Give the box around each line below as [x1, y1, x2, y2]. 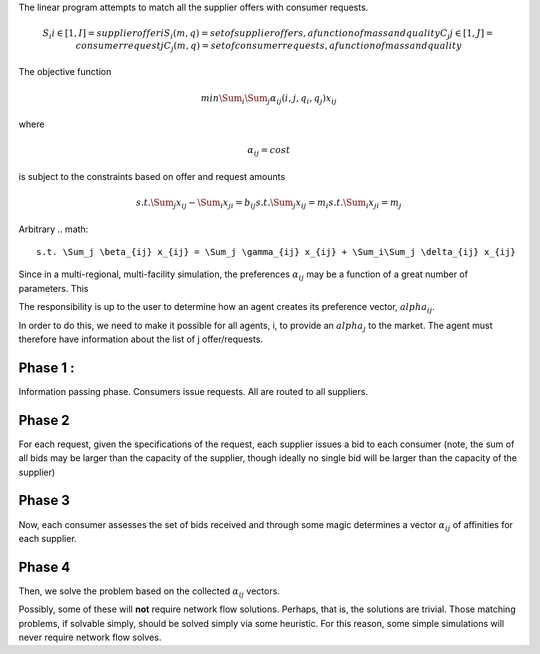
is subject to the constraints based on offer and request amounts [18, 170, 286, 182]
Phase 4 [18, 558, 71, 575]
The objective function [18, 66, 112, 78]
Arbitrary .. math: [18, 223, 89, 235]
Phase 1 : [18, 359, 75, 376]
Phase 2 [18, 411, 70, 429]
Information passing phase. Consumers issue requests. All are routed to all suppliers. [18, 385, 369, 397]
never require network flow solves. [18, 631, 162, 643]
